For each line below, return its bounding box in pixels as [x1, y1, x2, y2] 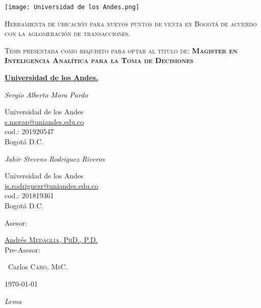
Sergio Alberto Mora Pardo [5, 89, 88, 100]
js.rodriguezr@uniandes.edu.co [5, 180, 98, 191]
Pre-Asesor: [5, 244, 41, 255]
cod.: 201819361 [5, 190, 54, 201]
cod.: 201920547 [5, 126, 54, 137]
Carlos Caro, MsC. [8, 261, 68, 272]
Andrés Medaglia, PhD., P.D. [5, 234, 98, 245]
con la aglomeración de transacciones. [5, 28, 131, 39]
